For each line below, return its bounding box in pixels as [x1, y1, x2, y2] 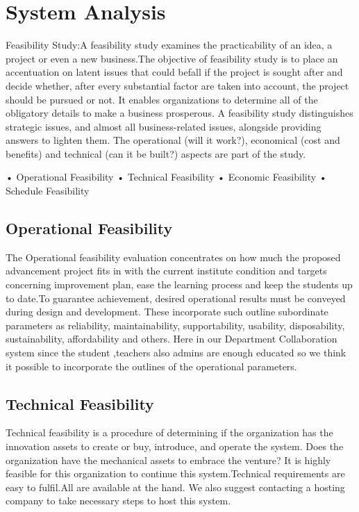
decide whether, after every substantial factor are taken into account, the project [6, 78, 349, 92]
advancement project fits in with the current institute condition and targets [6, 263, 327, 278]
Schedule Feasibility [6, 183, 90, 198]
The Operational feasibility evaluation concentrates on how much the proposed [6, 249, 341, 264]
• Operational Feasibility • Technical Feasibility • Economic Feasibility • [6, 170, 327, 184]
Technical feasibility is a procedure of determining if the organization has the [6, 425, 333, 440]
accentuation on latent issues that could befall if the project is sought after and [6, 65, 343, 79]
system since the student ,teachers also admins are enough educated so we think [6, 345, 347, 360]
